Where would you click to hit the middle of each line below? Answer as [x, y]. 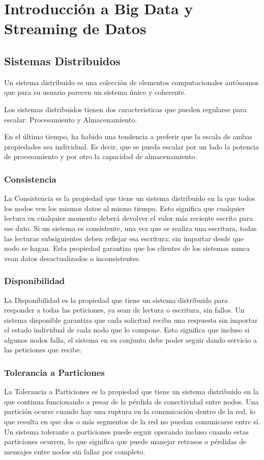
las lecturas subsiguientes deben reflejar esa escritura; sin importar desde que [124, 238]
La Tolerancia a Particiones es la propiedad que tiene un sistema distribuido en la [131, 391]
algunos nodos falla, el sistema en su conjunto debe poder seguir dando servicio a [130, 339]
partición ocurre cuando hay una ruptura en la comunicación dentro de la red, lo [130, 411]
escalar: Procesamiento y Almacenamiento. [71, 119]
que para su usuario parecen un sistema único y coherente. [95, 92]
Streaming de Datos [75, 28]
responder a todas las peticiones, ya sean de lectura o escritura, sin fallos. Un [124, 310]
